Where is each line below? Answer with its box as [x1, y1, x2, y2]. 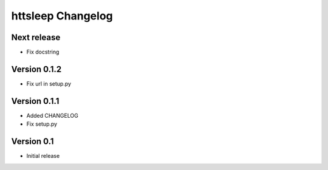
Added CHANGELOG [26, 112, 78, 119]
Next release [11, 32, 61, 42]
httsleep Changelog [11, 9, 113, 22]
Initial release [26, 152, 60, 160]
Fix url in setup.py [26, 80, 72, 87]
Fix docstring [26, 49, 60, 56]
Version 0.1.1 [11, 96, 60, 106]
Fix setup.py [26, 120, 58, 127]
